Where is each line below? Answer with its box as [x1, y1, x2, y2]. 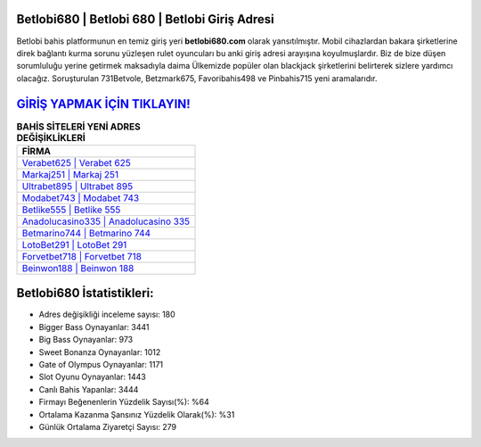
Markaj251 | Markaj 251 [21, 168, 119, 180]
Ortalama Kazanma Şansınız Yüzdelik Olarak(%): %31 [38, 409, 235, 419]
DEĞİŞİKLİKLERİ [16, 131, 86, 144]
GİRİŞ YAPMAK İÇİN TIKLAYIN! [16, 96, 191, 112]
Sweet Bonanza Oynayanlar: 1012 [38, 346, 161, 357]
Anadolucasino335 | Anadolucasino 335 [21, 215, 191, 228]
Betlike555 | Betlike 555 [21, 203, 121, 216]
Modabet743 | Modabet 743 [21, 192, 140, 204]
